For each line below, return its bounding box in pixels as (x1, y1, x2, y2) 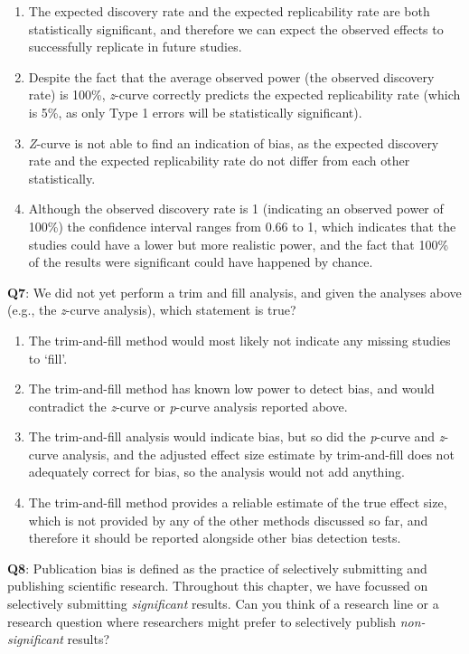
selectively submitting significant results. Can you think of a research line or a (7, 594, 439, 613)
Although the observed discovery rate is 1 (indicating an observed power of (28, 199, 444, 218)
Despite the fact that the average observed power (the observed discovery (28, 67, 435, 86)
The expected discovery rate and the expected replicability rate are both (28, 2, 430, 20)
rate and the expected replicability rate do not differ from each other (28, 151, 410, 170)
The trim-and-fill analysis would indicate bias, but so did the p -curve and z (28, 427, 445, 446)
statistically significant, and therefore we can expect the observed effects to (28, 19, 444, 38)
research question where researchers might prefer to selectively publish (7, 611, 397, 630)
